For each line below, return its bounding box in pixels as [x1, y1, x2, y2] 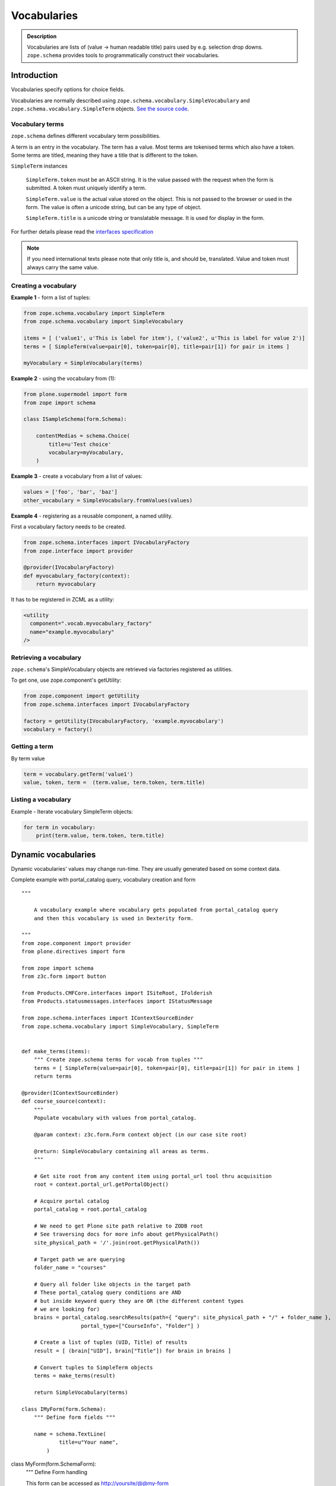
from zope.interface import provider [23, 547, 134, 554]
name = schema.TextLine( [33, 1430, 106, 1437]
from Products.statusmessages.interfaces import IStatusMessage [21, 998, 213, 1005]
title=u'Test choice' [48, 440, 112, 448]
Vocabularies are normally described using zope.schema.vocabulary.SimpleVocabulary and [11, 97, 251, 104]
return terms [33, 1073, 72, 1079]
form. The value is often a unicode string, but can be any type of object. [26, 203, 202, 210]
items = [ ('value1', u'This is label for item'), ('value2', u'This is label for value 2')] [23, 335, 306, 342]
